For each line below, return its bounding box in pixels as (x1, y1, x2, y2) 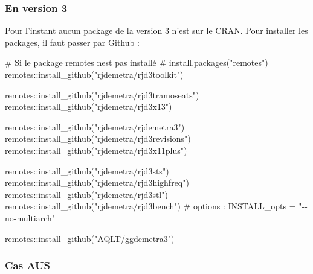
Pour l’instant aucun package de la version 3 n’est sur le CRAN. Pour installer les (5, 24, 308, 37)
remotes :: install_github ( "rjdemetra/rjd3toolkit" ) (5, 68, 184, 80)
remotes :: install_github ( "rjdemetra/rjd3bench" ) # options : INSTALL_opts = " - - (5, 200, 308, 212)
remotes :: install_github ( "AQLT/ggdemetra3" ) (5, 232, 175, 244)
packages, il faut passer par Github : (5, 36, 140, 48)
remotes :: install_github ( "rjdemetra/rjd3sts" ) (5, 164, 169, 177)
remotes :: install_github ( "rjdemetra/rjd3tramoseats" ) (5, 88, 199, 101)
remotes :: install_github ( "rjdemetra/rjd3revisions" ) (5, 132, 191, 145)
